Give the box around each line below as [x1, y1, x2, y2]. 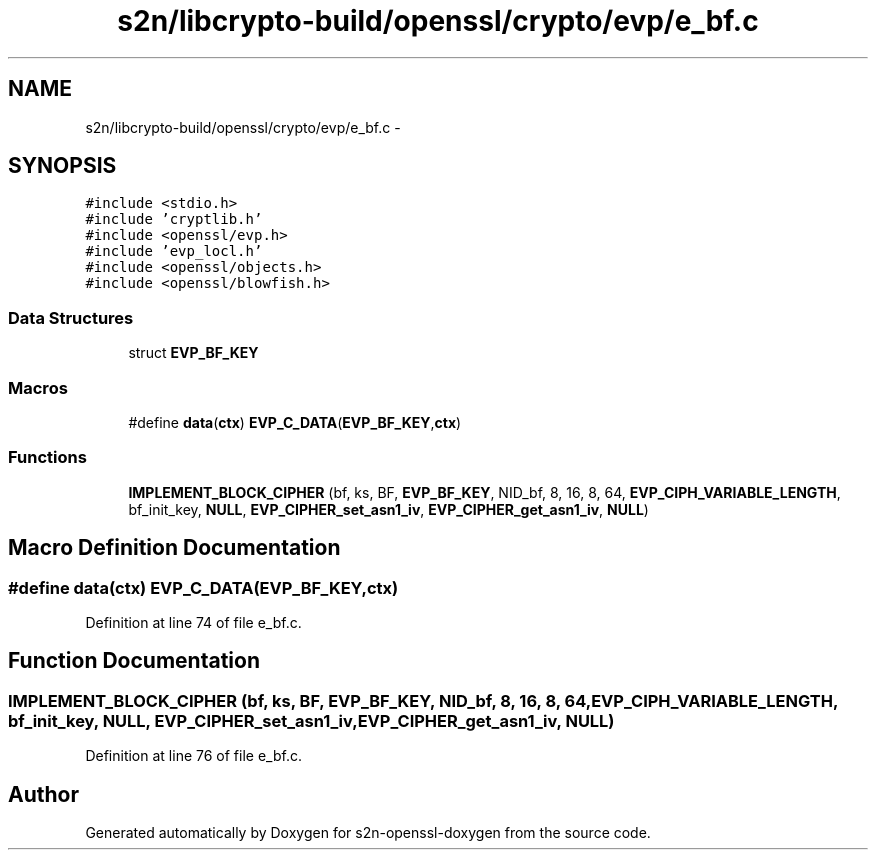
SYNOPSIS [8, 153, 117, 179]
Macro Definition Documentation [8, 535, 341, 561]
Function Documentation [8, 648, 260, 674]
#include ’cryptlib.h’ [85, 211, 263, 228]
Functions [8, 447, 87, 468]
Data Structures [8, 307, 134, 328]
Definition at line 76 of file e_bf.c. [85, 747, 302, 765]
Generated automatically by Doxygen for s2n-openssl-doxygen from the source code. [85, 823, 651, 841]
